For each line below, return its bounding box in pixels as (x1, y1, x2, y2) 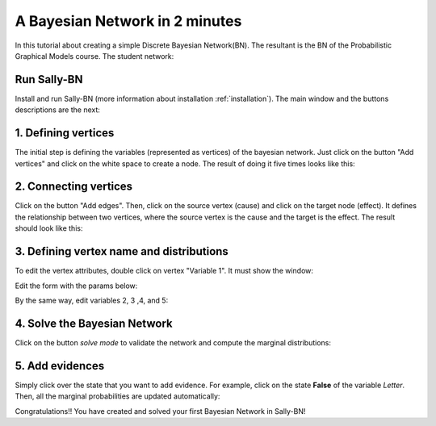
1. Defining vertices (15, 126, 115, 140)
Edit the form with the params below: (15, 281, 138, 290)
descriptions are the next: (15, 105, 101, 115)
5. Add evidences (15, 359, 105, 373)
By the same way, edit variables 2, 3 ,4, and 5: (15, 295, 169, 305)
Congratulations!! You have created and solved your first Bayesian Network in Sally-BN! (15, 406, 306, 416)
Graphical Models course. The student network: (15, 51, 174, 61)
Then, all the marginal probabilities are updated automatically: (15, 391, 220, 401)
